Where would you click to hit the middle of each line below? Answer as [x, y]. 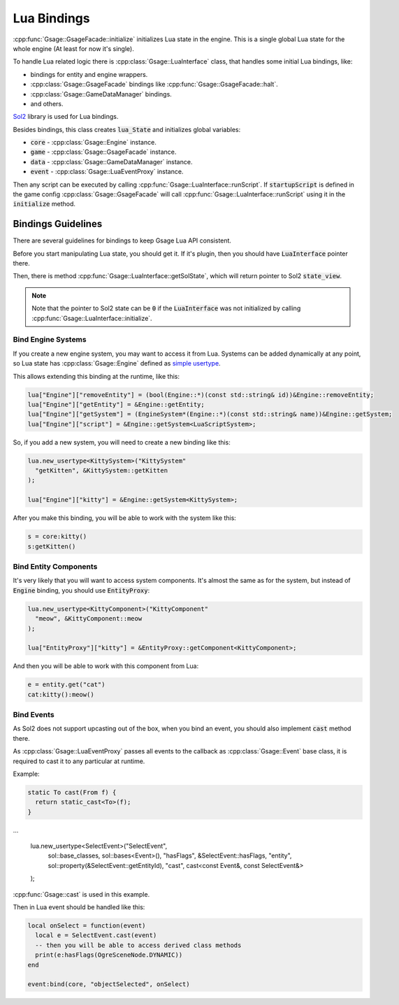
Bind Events [34, 715]
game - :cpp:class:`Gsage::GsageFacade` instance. [103, 152]
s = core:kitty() [57, 537]
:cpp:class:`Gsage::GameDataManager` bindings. [101, 94]
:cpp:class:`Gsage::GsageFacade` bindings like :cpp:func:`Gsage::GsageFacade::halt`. [154, 85]
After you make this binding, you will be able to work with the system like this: [125, 518]
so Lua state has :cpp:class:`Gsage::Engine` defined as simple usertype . [117, 363]
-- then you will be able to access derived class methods [138, 945]
